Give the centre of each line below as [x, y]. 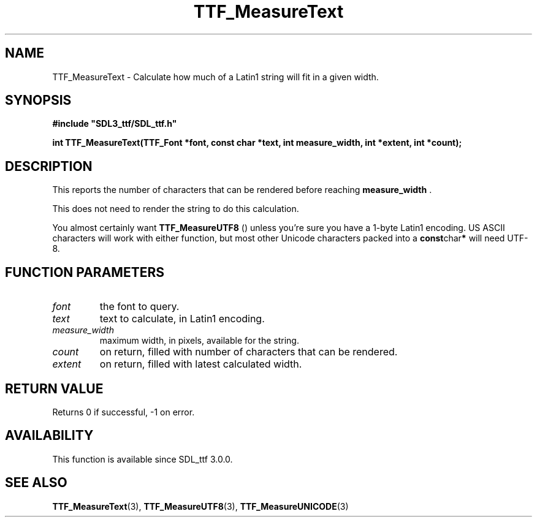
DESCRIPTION [49, 166]
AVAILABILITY [49, 436]
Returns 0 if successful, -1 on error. [124, 412]
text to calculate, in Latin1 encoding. [182, 319]
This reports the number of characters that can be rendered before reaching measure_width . [242, 190]
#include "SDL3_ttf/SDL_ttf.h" [115, 124]
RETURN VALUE [54, 388]
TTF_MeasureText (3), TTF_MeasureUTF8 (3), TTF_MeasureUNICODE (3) [200, 506]
